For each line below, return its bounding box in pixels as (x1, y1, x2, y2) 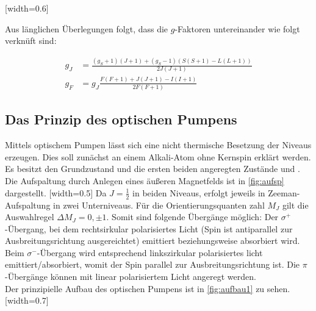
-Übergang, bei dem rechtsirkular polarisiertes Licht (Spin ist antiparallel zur (5, 222, 293, 235)
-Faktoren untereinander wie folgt (174, 22, 300, 35)
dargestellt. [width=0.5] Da (5, 186, 107, 199)
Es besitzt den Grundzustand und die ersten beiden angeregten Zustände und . (5, 162, 300, 175)
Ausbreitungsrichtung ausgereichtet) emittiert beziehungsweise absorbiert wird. (5, 234, 300, 247)
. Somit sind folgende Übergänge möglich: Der (106, 210, 279, 223)
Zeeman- (268, 186, 300, 199)
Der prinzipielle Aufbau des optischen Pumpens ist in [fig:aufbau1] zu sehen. (5, 282, 290, 295)
